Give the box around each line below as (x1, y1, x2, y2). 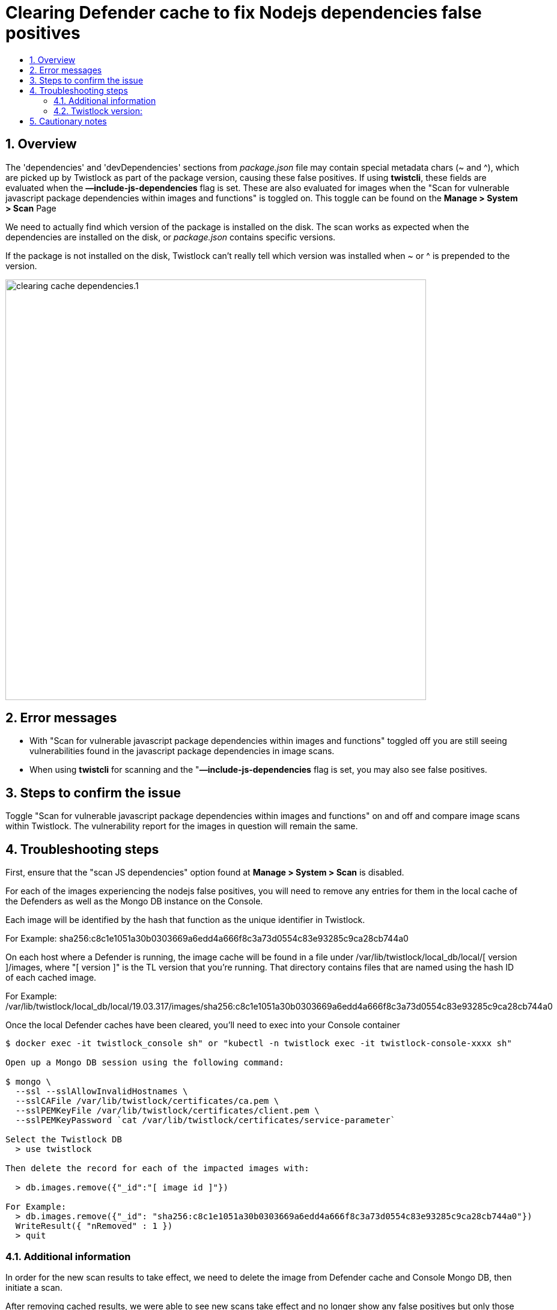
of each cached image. (5, 972, 97, 983)
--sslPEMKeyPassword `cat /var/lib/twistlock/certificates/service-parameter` (15, 1115, 396, 1126)
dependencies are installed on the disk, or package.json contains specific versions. (5, 231, 336, 242)
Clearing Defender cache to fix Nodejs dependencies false (5, 2, 482, 23)
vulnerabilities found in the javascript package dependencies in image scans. (29, 746, 335, 757)
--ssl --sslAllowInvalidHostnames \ (15, 1086, 188, 1097)
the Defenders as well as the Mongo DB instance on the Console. (5, 896, 263, 907)
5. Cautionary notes (29, 115, 107, 126)
